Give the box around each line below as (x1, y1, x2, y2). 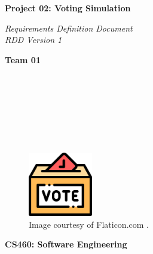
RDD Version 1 (5, 33, 62, 46)
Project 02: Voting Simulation (5, 2, 131, 14)
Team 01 (5, 53, 41, 66)
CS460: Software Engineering (5, 238, 127, 250)
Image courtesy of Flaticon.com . (29, 218, 149, 230)
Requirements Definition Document (5, 21, 133, 34)
